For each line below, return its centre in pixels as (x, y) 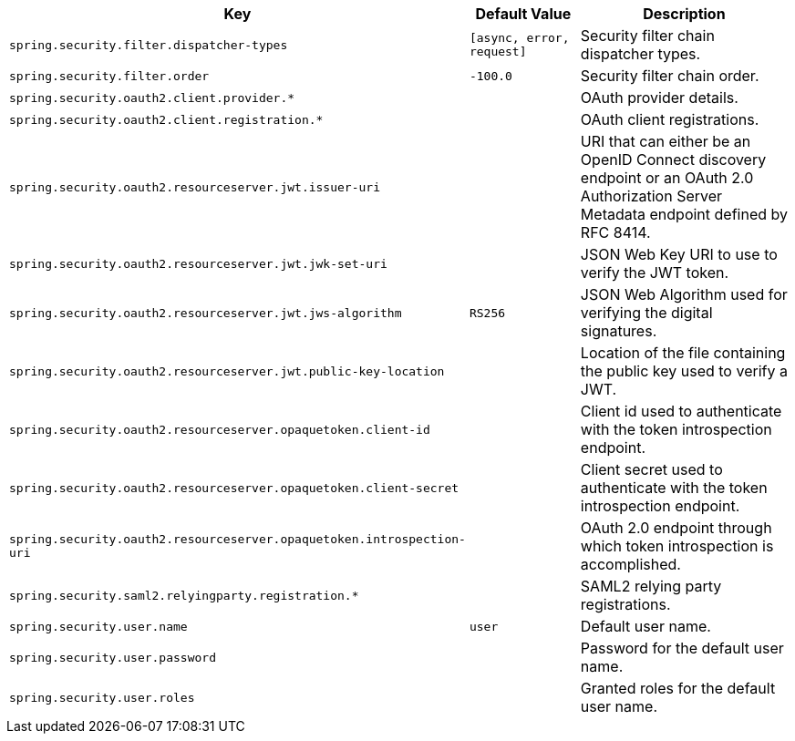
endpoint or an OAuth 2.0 (667, 178)
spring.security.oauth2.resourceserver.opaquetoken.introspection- (237, 539)
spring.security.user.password (113, 657)
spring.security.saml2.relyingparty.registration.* (184, 595)
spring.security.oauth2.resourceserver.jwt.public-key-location (227, 371)
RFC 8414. (615, 232)
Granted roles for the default (678, 688)
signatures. (619, 331)
